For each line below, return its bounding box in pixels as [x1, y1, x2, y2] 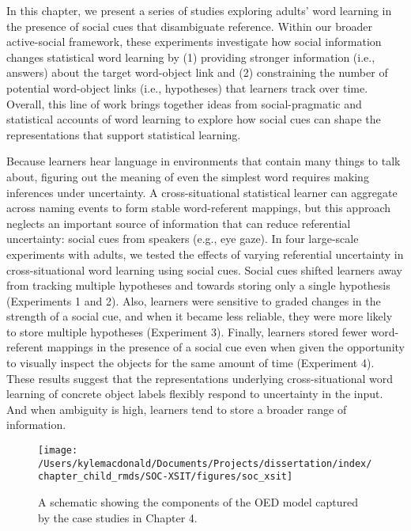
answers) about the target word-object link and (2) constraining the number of [6, 64, 388, 81]
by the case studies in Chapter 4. [38, 509, 198, 525]
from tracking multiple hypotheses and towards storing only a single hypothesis [6, 277, 390, 294]
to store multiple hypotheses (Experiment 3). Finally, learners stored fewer [6, 323, 368, 339]
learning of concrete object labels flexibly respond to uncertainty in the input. [6, 385, 383, 402]
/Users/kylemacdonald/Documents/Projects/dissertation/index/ [38, 457, 372, 469]
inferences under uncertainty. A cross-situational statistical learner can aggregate [6, 184, 398, 200]
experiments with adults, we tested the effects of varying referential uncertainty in [6, 245, 404, 262]
